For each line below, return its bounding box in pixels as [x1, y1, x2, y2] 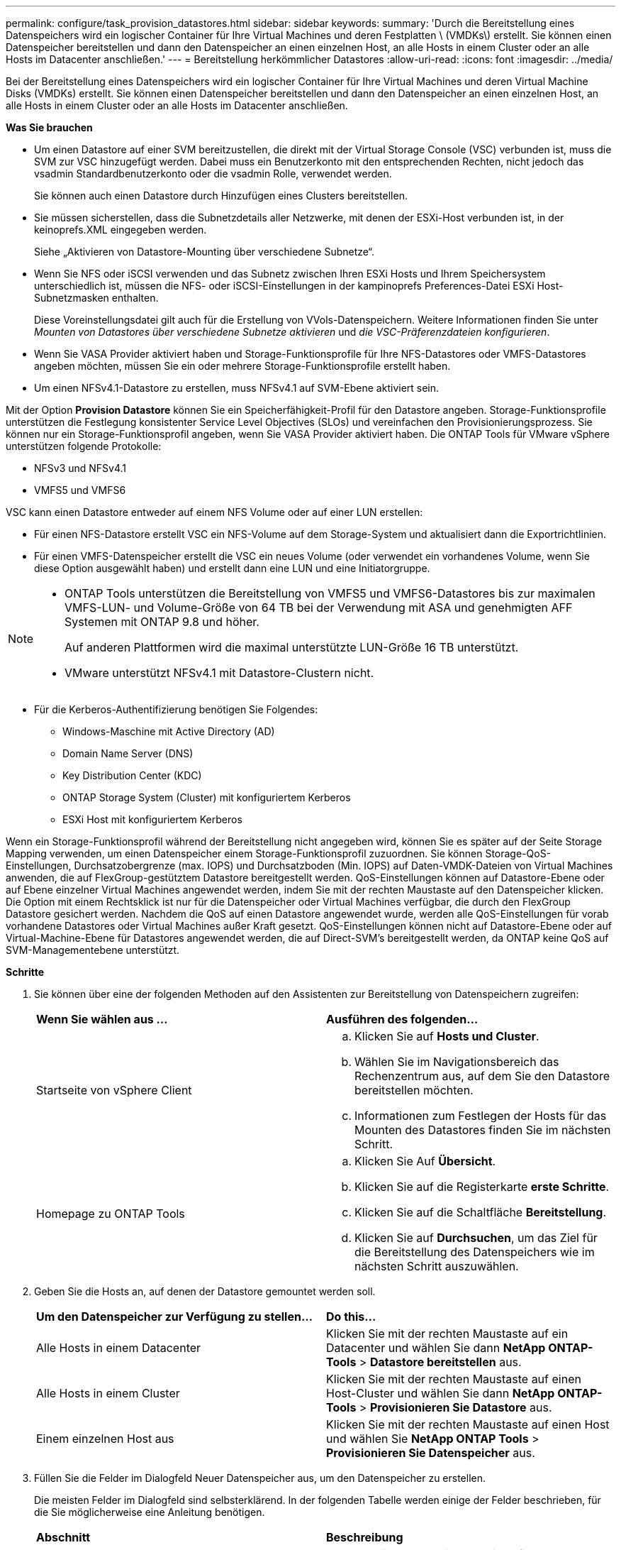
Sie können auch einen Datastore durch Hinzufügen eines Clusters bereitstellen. [34, 189, 408, 202]
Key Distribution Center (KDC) [62, 769, 202, 781]
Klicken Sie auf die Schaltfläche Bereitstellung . [354, 1205, 607, 1219]
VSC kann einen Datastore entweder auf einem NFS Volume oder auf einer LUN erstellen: [6, 506, 423, 518]
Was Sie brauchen [6, 121, 93, 133]
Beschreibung [326, 1530, 403, 1544]
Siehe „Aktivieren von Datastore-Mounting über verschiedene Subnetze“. [34, 246, 375, 258]
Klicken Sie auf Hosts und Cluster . [354, 1029, 539, 1043]
